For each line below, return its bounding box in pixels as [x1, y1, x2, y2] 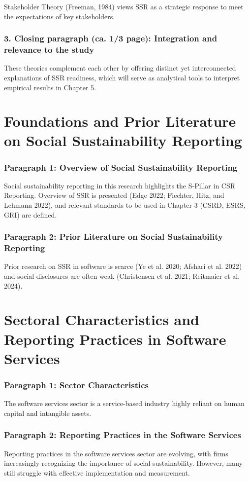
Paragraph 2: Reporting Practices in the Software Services [4, 429, 241, 441]
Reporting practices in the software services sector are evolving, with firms [4, 448, 228, 458]
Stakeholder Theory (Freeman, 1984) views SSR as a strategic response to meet [4, 1, 244, 11]
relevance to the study [4, 43, 94, 56]
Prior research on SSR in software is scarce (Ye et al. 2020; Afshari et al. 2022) [4, 261, 242, 271]
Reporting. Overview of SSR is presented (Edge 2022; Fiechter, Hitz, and [4, 190, 224, 200]
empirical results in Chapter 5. [4, 82, 96, 92]
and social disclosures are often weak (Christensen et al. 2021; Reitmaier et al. [4, 271, 240, 281]
